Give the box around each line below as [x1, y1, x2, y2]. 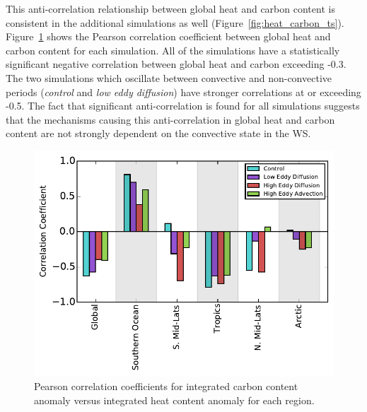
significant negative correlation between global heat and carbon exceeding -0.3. [6, 57, 346, 71]
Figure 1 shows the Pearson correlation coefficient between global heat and [6, 29, 331, 44]
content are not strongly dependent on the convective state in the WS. [6, 126, 311, 141]
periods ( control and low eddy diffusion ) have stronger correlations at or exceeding [6, 84, 361, 99]
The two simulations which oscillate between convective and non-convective [6, 70, 332, 85]
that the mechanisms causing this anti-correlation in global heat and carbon [6, 112, 335, 126]
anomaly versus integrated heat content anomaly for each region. [34, 392, 315, 407]
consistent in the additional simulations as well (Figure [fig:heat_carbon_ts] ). [6, 15, 344, 30]
